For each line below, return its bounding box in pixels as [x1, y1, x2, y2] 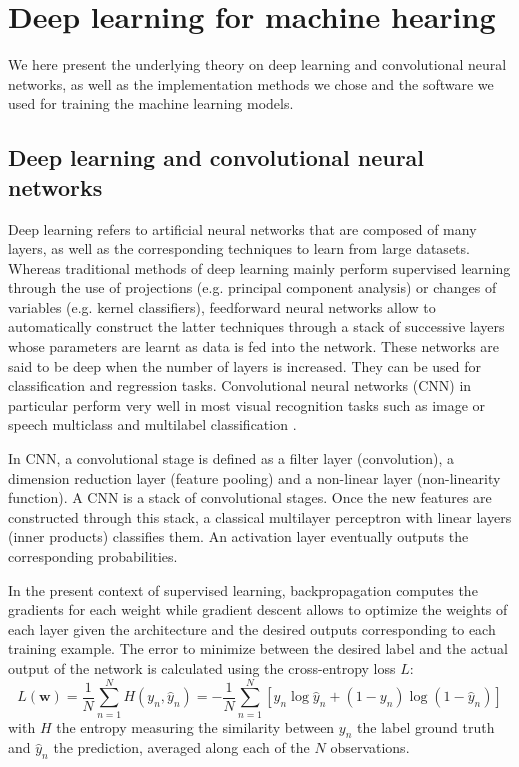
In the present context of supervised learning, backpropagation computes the [8, 579, 478, 600]
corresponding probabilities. [8, 546, 178, 566]
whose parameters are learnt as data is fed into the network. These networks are [8, 336, 500, 357]
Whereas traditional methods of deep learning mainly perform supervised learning [8, 257, 511, 278]
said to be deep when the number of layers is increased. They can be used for [8, 355, 482, 376]
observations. [330, 737, 410, 758]
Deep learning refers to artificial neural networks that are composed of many [8, 218, 477, 239]
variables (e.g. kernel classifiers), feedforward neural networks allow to [8, 296, 436, 317]
